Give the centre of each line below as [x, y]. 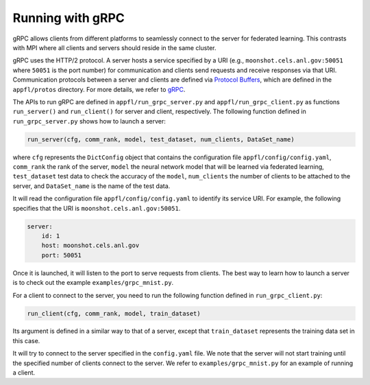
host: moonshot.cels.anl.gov [90, 246]
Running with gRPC [69, 18]
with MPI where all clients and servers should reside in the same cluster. [114, 47]
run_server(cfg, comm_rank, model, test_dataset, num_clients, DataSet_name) [161, 139]
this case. [26, 340]
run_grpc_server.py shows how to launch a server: [89, 121]
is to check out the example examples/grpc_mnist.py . [93, 283]
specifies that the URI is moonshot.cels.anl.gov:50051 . [97, 208]
